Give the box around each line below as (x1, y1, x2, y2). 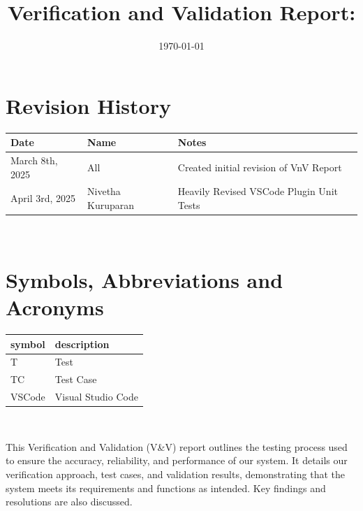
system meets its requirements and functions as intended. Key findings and (6, 480, 326, 495)
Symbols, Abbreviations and (6, 265, 283, 294)
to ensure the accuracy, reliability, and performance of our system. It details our (6, 453, 348, 468)
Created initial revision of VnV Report (177, 159, 342, 174)
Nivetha (87, 184, 121, 199)
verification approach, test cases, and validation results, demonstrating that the (6, 466, 345, 481)
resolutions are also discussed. (6, 494, 133, 509)
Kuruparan (87, 198, 135, 213)
